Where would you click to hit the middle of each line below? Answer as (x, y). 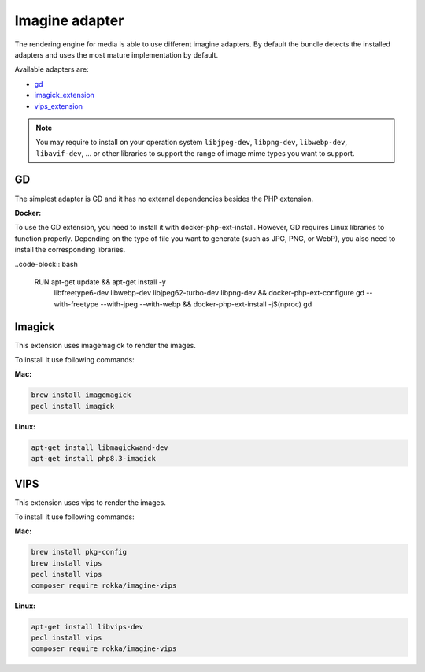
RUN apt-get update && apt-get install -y (100, 282)
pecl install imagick (73, 406)
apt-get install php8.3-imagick (94, 459)
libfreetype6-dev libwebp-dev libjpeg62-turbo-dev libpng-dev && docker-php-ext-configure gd (209, 293)
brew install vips (67, 563)
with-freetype (76, 304)
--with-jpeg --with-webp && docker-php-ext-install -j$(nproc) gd (206, 304)
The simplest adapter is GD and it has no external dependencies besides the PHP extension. (164, 199)
